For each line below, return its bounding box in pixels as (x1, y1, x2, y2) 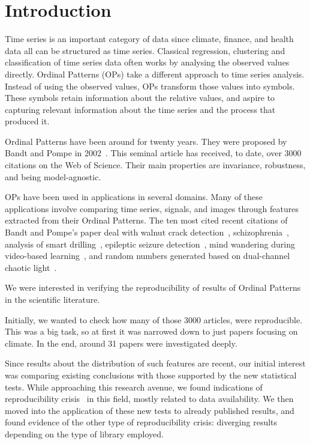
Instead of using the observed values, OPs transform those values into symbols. (5, 79, 295, 92)
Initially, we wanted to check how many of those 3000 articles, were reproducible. (5, 313, 303, 326)
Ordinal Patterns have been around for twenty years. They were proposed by (5, 135, 287, 147)
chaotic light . (5, 261, 57, 273)
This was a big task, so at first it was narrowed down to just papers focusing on (5, 325, 298, 338)
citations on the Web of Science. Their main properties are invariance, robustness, (5, 159, 306, 171)
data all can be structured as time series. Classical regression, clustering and (5, 44, 285, 56)
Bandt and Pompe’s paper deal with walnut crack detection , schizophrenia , (5, 226, 289, 239)
